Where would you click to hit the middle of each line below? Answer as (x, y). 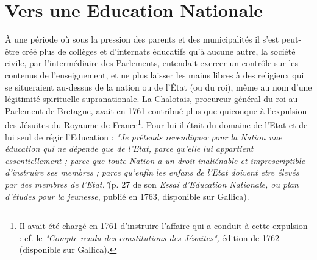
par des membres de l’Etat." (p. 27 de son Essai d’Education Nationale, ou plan (152, 184)
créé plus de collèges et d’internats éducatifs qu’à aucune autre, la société (159, 51)
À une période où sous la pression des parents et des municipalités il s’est (142, 39)
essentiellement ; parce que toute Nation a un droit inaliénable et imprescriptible (155, 160)
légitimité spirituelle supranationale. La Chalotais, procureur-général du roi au (151, 99)
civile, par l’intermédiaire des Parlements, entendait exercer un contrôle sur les (152, 63)
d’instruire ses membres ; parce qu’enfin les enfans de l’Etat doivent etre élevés (152, 172)
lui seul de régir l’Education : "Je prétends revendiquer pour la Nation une (144, 136)
